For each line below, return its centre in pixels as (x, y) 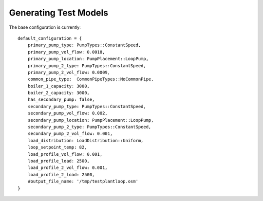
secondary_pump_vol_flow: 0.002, (68, 113)
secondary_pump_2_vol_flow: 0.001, (70, 134)
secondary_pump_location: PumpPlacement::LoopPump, (91, 120)
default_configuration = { (50, 38)
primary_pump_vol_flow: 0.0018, (66, 52)
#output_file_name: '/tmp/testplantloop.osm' (83, 182)
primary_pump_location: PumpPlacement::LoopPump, (88, 59)
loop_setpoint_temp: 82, (57, 147)
